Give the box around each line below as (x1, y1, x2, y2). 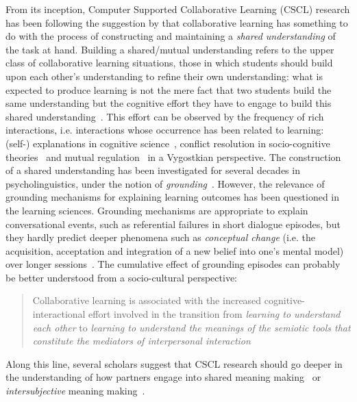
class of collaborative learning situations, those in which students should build (5, 55, 333, 70)
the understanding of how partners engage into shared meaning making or (5, 370, 321, 384)
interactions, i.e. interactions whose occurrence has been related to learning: (5, 123, 324, 137)
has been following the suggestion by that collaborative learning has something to (5, 15, 348, 29)
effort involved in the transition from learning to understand (88, 307, 341, 321)
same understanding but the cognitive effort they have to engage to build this (5, 96, 332, 110)
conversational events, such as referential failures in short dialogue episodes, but (5, 216, 341, 231)
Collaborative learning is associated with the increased (32, 293, 262, 307)
